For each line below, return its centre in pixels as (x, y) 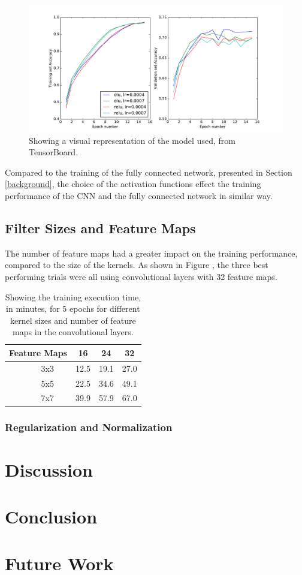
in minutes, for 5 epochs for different (73, 308)
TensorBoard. (54, 152)
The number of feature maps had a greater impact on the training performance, (151, 253)
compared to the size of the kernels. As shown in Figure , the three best (137, 265)
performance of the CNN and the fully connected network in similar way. (139, 195)
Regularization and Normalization (89, 427)
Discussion (49, 469)
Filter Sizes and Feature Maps (100, 228)
